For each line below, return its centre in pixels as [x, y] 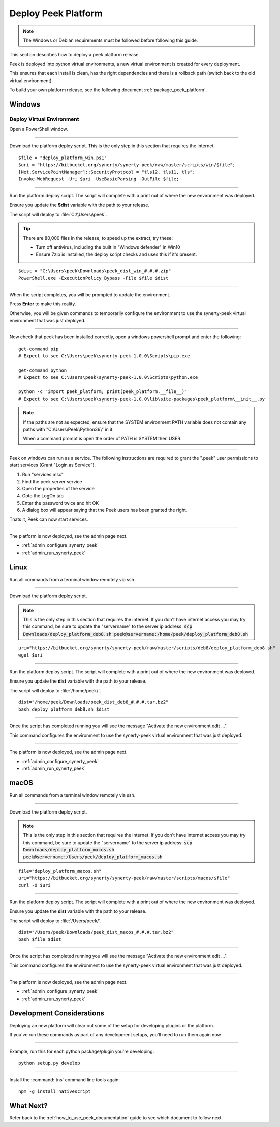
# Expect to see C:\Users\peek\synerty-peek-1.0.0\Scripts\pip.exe [104, 356]
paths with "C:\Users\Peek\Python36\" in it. [68, 429]
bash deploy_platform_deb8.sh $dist [64, 709]
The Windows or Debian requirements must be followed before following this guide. [111, 40]
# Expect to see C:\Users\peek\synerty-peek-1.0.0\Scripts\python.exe [108, 377]
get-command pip [39, 349]
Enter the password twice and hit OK [60, 503]
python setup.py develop [49, 1063]
